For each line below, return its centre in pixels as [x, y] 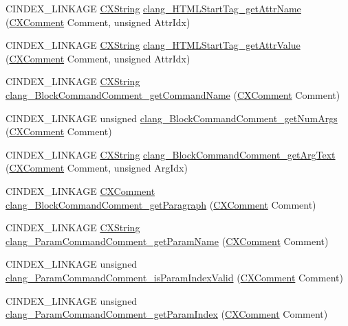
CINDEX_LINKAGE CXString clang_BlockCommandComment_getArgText [171, 154]
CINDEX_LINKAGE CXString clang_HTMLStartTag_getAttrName [153, 8]
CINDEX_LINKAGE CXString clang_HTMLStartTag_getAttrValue [153, 45]
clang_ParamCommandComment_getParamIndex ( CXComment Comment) [167, 314]
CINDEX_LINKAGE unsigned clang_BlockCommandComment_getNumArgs [172, 118]
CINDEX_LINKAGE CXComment [80, 190]
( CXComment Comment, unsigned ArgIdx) [97, 168]
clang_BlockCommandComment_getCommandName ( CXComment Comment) [173, 94]
